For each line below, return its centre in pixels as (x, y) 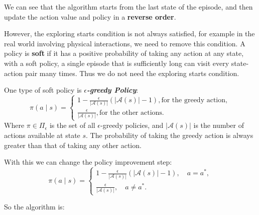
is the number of (219, 125)
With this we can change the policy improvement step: (88, 162)
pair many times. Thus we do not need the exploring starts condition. (132, 73)
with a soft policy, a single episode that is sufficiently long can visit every (117, 63)
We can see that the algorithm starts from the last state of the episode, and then (128, 7)
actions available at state (42, 135)
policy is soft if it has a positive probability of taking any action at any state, (124, 53)
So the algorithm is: (34, 207)
